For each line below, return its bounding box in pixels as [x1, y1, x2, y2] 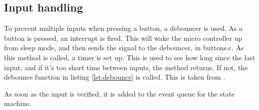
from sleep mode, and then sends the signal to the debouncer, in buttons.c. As [4, 42, 244, 53]
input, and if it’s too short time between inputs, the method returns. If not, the [4, 62, 248, 72]
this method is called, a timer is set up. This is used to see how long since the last [4, 52, 255, 62]
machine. [4, 98, 31, 109]
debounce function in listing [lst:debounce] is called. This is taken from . [4, 72, 225, 82]
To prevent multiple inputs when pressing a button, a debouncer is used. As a [4, 23, 242, 33]
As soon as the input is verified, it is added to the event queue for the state [4, 88, 235, 99]
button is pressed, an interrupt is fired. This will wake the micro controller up [4, 32, 242, 43]
